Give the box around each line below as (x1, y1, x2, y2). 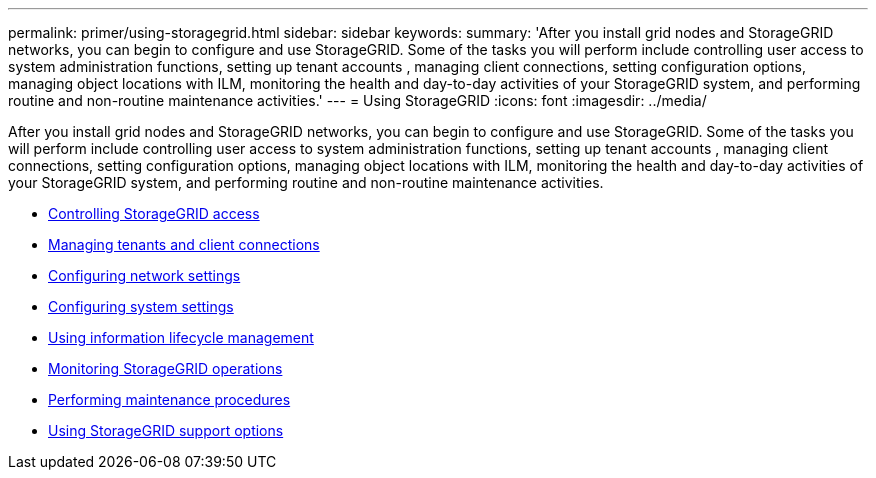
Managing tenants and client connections (48, 236, 320, 253)
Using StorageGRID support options (48, 422, 284, 439)
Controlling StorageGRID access (48, 205, 260, 222)
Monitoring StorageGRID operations (48, 360, 283, 377)
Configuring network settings (48, 267, 241, 284)
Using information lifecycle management (48, 329, 314, 346)
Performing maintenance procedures (48, 391, 291, 408)
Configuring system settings (48, 298, 234, 315)
